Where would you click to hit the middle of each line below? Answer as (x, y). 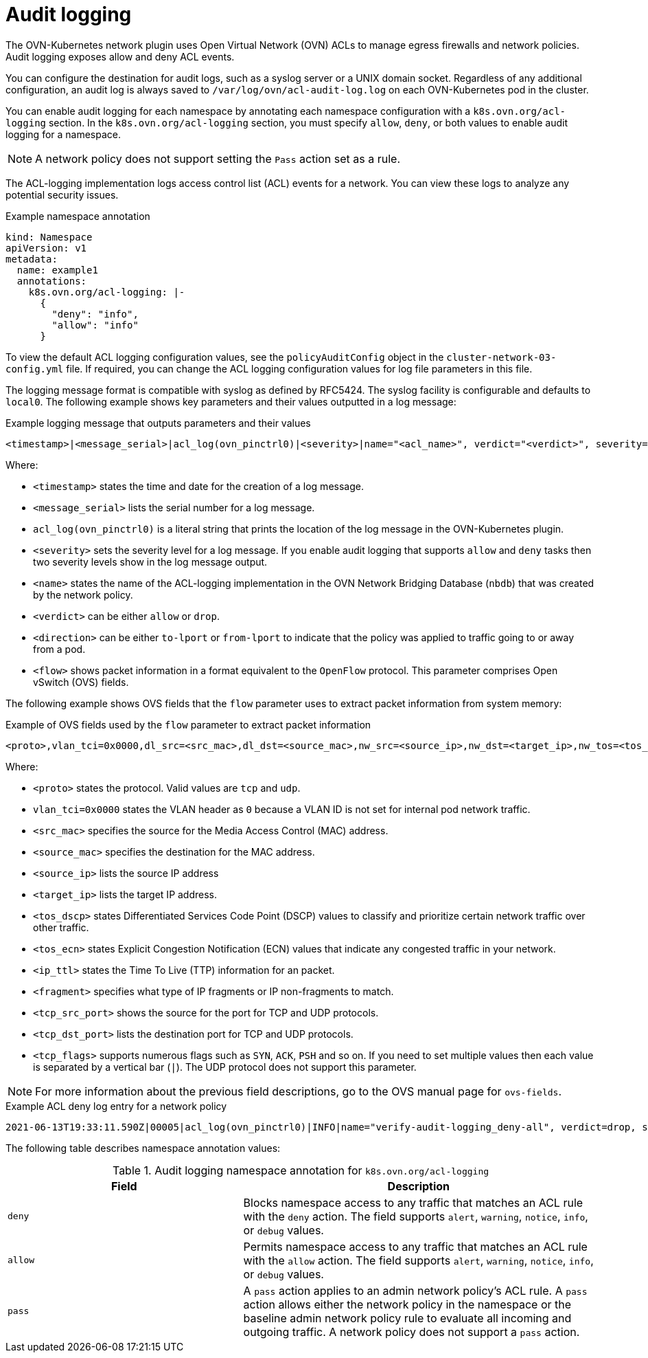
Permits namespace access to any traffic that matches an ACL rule (415, 1246)
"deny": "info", (95, 314)
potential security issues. (62, 194)
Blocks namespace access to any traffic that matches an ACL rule (413, 1202)
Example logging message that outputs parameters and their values (158, 423)
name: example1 (57, 270)
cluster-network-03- (501, 357)
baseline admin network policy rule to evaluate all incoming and (407, 1318)
